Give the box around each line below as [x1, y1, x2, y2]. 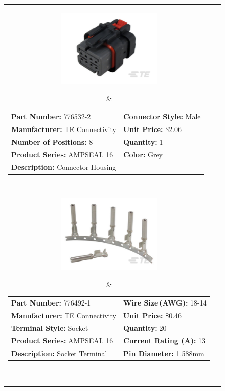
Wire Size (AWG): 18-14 [123, 297, 207, 308]
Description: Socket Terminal [11, 347, 107, 358]
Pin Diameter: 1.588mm [123, 347, 204, 358]
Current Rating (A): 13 [123, 335, 206, 345]
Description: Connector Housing [11, 161, 116, 172]
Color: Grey [123, 149, 163, 159]
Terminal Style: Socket [11, 322, 88, 333]
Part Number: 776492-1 [11, 297, 91, 308]
